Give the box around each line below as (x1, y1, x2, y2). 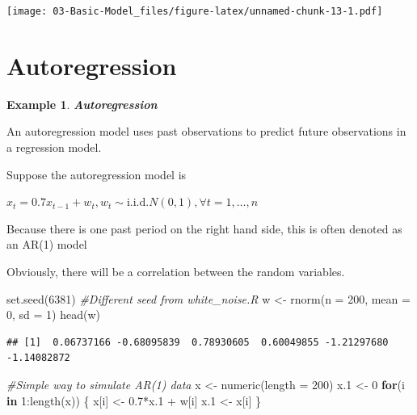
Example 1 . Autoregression (6, 95, 158, 112)
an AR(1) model (6, 236, 87, 253)
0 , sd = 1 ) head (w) (6, 306, 100, 323)
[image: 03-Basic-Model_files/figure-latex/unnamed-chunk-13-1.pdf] (6, 6, 383, 17)
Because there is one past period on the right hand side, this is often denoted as (6, 220, 402, 237)
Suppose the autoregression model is (6, 166, 187, 182)
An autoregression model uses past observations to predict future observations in (6, 123, 406, 140)
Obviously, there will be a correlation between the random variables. (6, 262, 345, 279)
